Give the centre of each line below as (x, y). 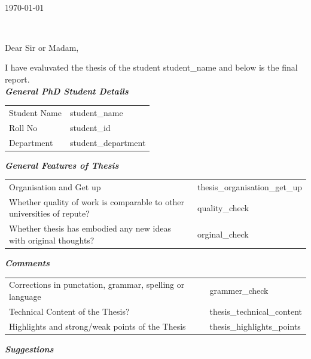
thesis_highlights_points (255, 326)
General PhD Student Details (67, 91)
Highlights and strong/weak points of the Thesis (97, 326)
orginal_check (223, 234)
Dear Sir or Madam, (42, 47)
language (25, 296)
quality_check (223, 207)
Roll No (23, 127)
